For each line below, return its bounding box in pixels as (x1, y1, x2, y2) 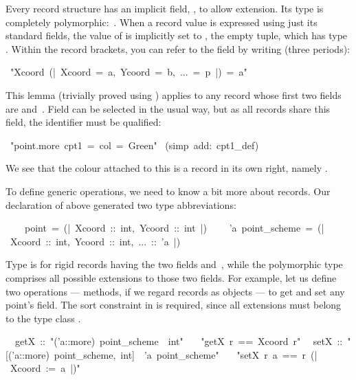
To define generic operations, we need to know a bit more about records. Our (5, 183, 331, 198)
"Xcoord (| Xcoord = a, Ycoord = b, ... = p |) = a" (10, 65, 247, 79)
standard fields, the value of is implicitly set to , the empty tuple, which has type (5, 28, 348, 43)
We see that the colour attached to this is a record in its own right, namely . (5, 161, 328, 175)
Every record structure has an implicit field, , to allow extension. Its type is (5, 1, 324, 15)
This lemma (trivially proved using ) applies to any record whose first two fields (5, 87, 342, 102)
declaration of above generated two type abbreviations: (5, 197, 236, 212)
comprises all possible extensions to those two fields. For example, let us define (5, 270, 337, 284)
